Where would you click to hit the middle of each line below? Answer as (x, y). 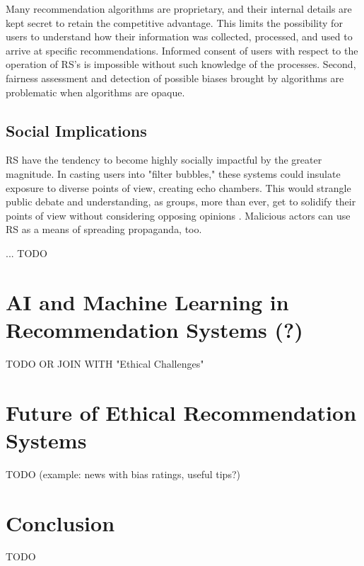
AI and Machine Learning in (147, 301)
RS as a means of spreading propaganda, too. (104, 229)
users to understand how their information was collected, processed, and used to (179, 36)
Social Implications (76, 130)
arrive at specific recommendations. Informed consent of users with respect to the (182, 50)
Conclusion (60, 522)
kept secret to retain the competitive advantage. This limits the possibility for (174, 22)
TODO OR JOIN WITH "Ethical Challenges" (105, 363)
